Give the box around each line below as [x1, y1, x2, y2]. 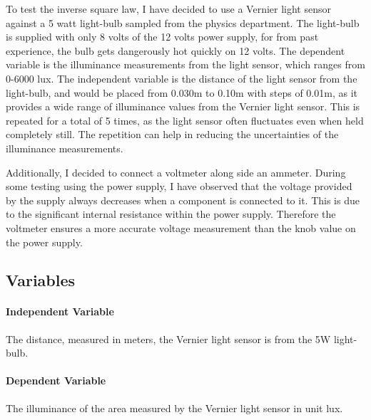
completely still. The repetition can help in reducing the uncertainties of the [6, 127, 339, 142]
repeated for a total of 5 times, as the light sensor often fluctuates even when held [6, 112, 364, 127]
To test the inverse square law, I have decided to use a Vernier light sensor [6, 1, 331, 16]
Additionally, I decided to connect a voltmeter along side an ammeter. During [6, 164, 346, 179]
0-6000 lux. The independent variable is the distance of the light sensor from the [6, 70, 357, 85]
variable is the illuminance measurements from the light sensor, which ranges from [6, 57, 365, 72]
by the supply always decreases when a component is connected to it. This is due [6, 192, 360, 207]
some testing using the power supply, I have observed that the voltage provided [6, 179, 352, 194]
